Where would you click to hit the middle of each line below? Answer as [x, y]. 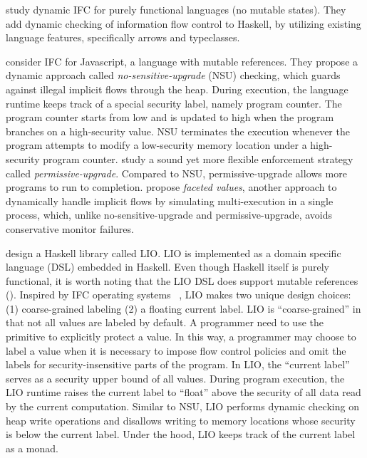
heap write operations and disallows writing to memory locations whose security [181, 420]
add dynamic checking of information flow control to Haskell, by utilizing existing [183, 23]
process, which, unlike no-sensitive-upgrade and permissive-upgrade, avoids [169, 215]
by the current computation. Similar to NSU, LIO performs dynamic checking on [182, 406]
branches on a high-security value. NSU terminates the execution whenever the [178, 131]
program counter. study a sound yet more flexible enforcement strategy [198, 158]
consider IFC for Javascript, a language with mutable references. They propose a [182, 61]
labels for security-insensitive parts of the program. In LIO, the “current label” [178, 364]
